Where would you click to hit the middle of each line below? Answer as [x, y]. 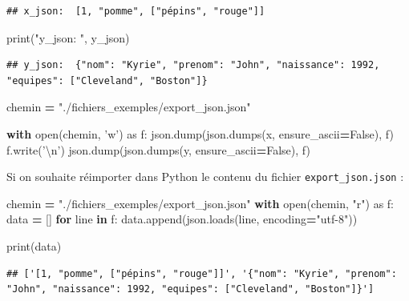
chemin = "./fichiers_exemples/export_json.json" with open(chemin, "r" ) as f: [200, 203]
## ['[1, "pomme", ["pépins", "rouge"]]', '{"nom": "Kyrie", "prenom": [202, 273]
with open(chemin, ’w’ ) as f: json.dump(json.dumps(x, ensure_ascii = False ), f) [200, 133]
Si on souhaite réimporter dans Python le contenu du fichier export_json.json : [205, 177]
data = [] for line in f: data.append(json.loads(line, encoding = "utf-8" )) [182, 219]
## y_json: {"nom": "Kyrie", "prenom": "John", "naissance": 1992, [193, 65]
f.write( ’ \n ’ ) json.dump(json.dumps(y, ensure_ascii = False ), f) [158, 149]
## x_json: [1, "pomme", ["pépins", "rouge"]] [136, 11]
